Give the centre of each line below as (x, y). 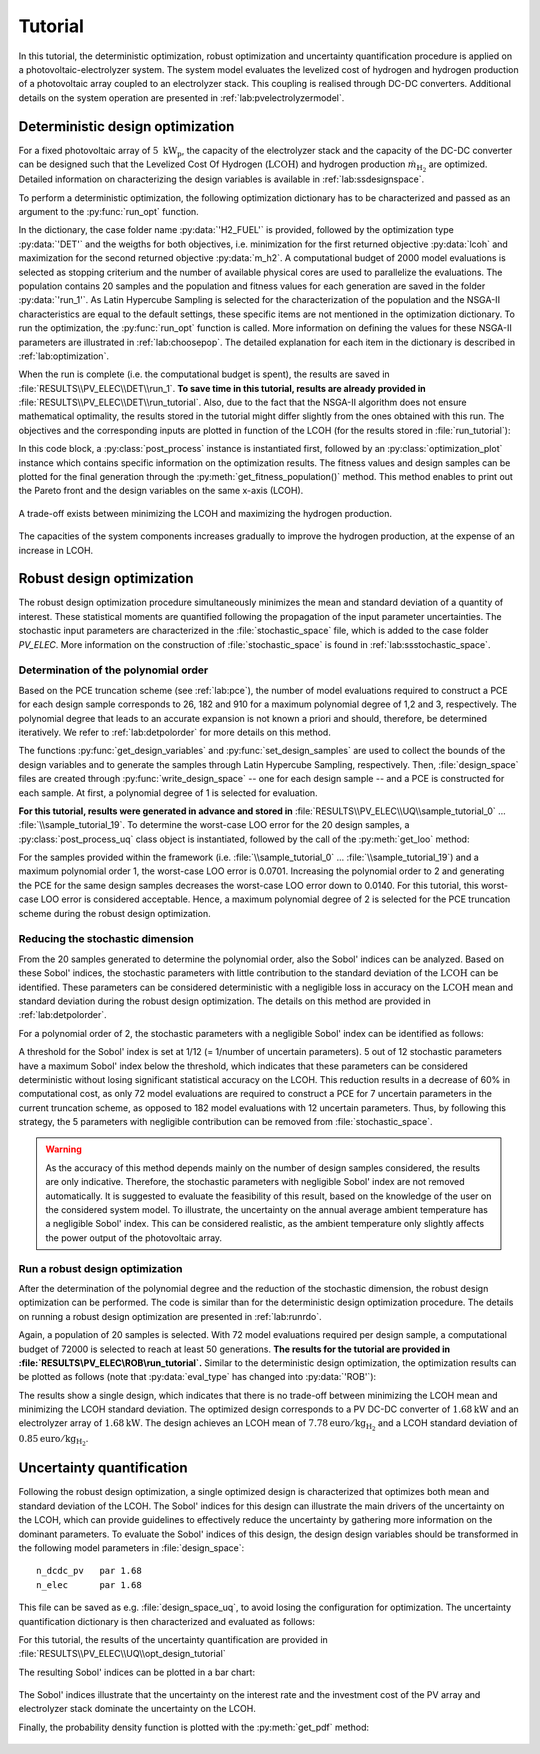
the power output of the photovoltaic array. (134, 1237)
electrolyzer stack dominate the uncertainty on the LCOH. (137, 1709)
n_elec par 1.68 (89, 1584)
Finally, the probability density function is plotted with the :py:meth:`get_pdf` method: (194, 1727)
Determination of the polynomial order (113, 670)
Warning (63, 1149)
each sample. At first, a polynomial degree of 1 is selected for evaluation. (168, 792)
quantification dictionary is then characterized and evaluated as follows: (166, 1621)
